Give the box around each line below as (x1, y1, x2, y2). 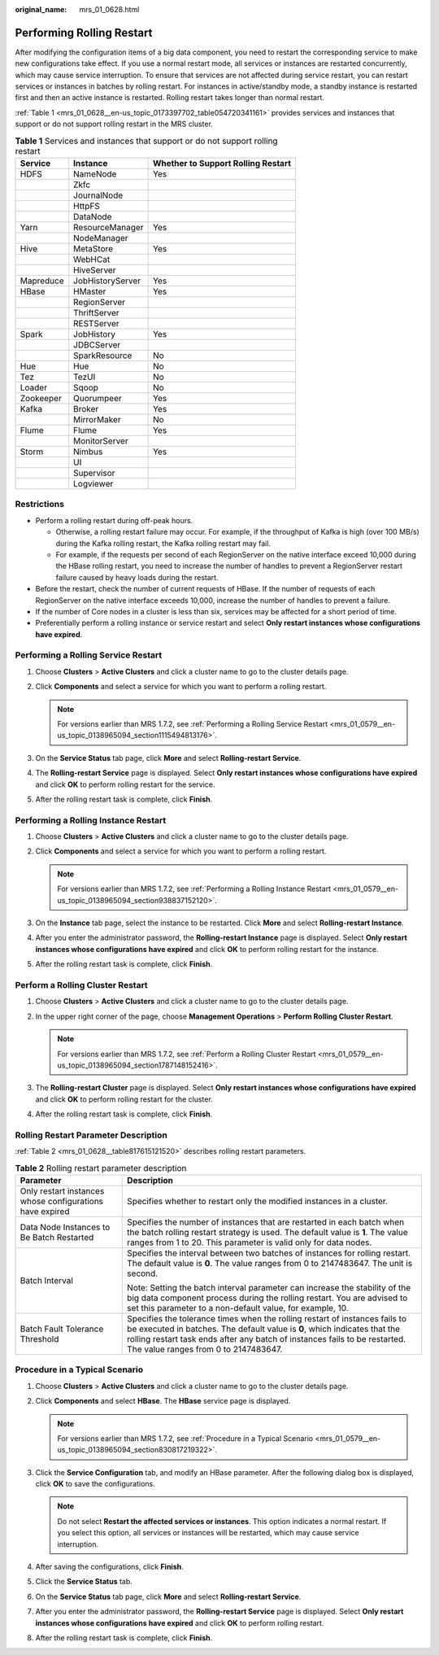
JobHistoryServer (73, 275, 141, 286)
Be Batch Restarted (20, 1231, 94, 1242)
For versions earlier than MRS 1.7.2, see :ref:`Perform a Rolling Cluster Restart (57, 1049, 316, 1059)
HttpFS (73, 200, 101, 212)
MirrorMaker (73, 414, 121, 426)
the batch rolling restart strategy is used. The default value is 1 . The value (127, 1226, 408, 1238)
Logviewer (73, 478, 114, 490)
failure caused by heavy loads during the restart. (55, 572, 219, 582)
